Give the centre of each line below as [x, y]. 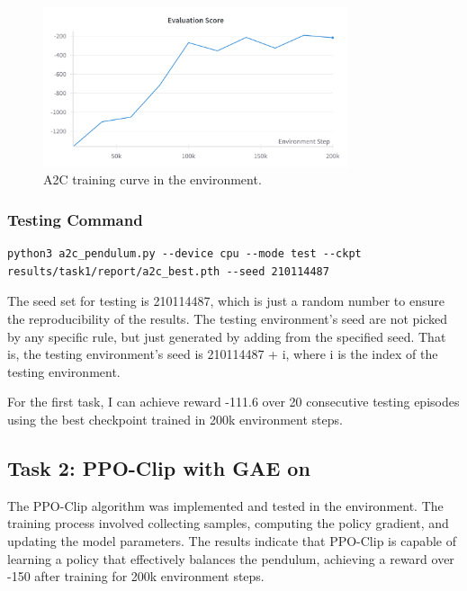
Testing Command [75, 219]
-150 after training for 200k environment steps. [136, 576]
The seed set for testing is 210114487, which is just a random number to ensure [226, 301]
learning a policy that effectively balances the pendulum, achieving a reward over [231, 558]
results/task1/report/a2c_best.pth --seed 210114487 [168, 271]
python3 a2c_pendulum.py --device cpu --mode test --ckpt [184, 254]
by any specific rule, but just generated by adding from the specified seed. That [227, 336]
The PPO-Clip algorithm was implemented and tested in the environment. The [225, 505]
